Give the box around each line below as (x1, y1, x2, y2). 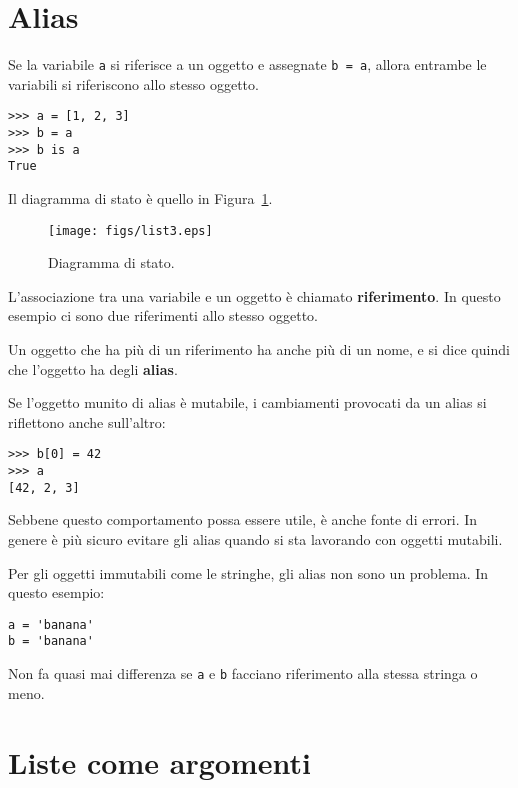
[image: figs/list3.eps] (48, 223, 213, 238)
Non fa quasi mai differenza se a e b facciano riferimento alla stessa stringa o (8, 663, 478, 684)
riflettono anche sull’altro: (8, 411, 166, 432)
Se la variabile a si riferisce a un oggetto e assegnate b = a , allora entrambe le (8, 54, 487, 75)
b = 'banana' (8, 634, 94, 649)
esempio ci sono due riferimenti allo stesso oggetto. (8, 305, 318, 326)
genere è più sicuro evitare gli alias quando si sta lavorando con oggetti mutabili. (8, 528, 503, 549)
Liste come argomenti (8, 741, 311, 782)
